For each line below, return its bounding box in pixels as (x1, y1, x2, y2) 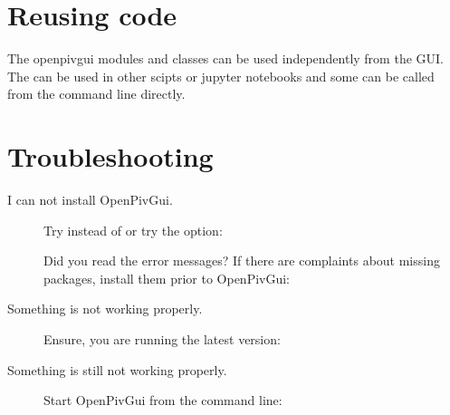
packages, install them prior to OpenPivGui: (43, 268, 291, 287)
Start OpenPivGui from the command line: (43, 391, 282, 410)
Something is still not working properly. (7, 360, 227, 379)
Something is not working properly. (7, 299, 203, 318)
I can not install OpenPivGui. (7, 190, 173, 209)
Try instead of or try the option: (43, 220, 223, 239)
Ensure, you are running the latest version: (43, 330, 281, 348)
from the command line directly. (7, 84, 186, 103)
